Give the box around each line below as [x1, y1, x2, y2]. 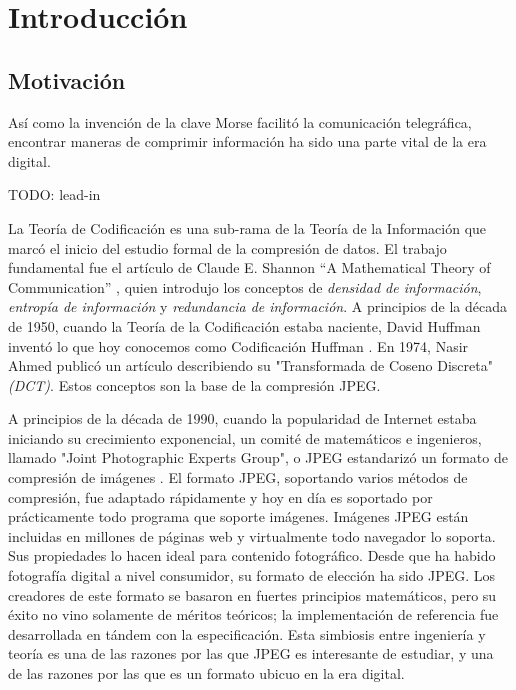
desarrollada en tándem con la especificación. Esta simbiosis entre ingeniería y [8, 623, 486, 644]
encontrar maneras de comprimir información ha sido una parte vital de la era [8, 131, 487, 152]
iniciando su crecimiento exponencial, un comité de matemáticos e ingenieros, [8, 427, 482, 448]
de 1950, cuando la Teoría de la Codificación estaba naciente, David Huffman [8, 315, 481, 336]
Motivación [8, 64, 126, 95]
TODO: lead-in [8, 184, 101, 205]
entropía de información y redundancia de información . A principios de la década [8, 296, 508, 317]
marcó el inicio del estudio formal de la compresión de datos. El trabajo [8, 237, 447, 258]
